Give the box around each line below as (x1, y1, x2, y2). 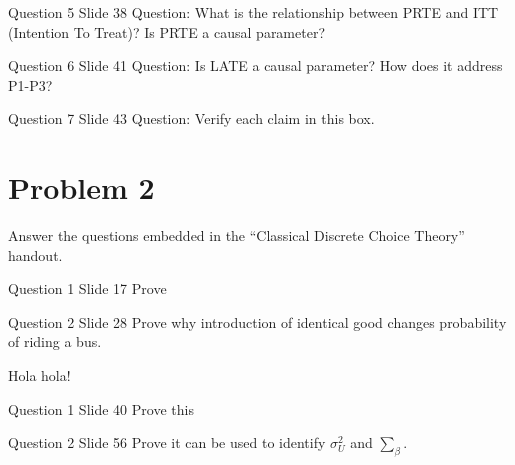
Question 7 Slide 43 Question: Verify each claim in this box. (8, 108, 375, 129)
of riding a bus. (8, 331, 102, 352)
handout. (8, 244, 63, 265)
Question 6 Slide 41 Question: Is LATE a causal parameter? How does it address (8, 55, 503, 76)
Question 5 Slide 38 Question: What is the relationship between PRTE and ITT (8, 2, 499, 22)
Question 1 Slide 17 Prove (8, 278, 167, 299)
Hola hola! (8, 365, 71, 386)
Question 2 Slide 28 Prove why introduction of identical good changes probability (8, 311, 507, 332)
